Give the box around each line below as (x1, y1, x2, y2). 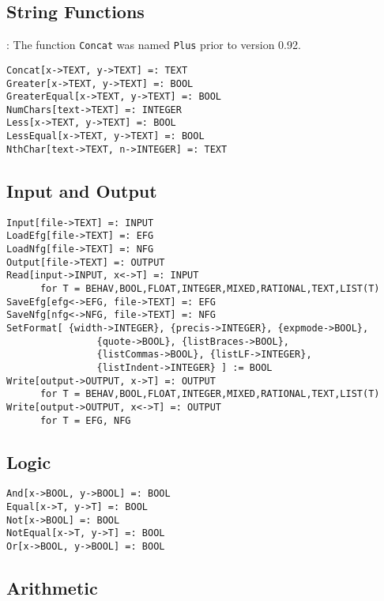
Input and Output (6, 178, 157, 202)
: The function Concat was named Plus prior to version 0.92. (6, 36, 301, 53)
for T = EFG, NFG (40, 414, 131, 426)
